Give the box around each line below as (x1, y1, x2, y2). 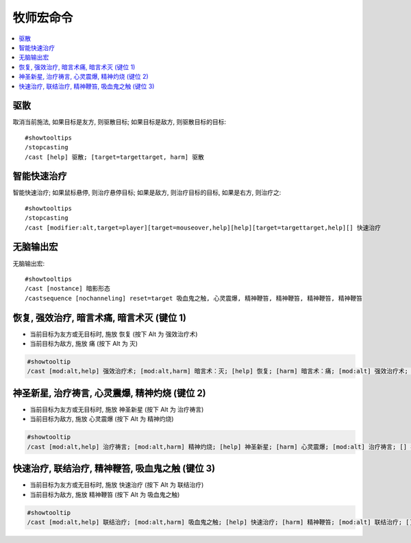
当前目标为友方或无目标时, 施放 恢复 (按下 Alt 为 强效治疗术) (29, 329, 198, 338)
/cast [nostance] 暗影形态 (25, 285, 111, 292)
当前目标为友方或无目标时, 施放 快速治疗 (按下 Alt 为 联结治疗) (29, 481, 204, 489)
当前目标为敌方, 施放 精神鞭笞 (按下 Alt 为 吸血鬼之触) (29, 490, 180, 498)
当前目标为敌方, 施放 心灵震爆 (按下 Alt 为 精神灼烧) (29, 415, 174, 423)
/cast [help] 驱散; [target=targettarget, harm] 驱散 (25, 153, 205, 161)
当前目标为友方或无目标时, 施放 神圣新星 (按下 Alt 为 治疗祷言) (29, 405, 204, 414)
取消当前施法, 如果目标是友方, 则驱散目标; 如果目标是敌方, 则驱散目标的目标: (12, 118, 227, 126)
